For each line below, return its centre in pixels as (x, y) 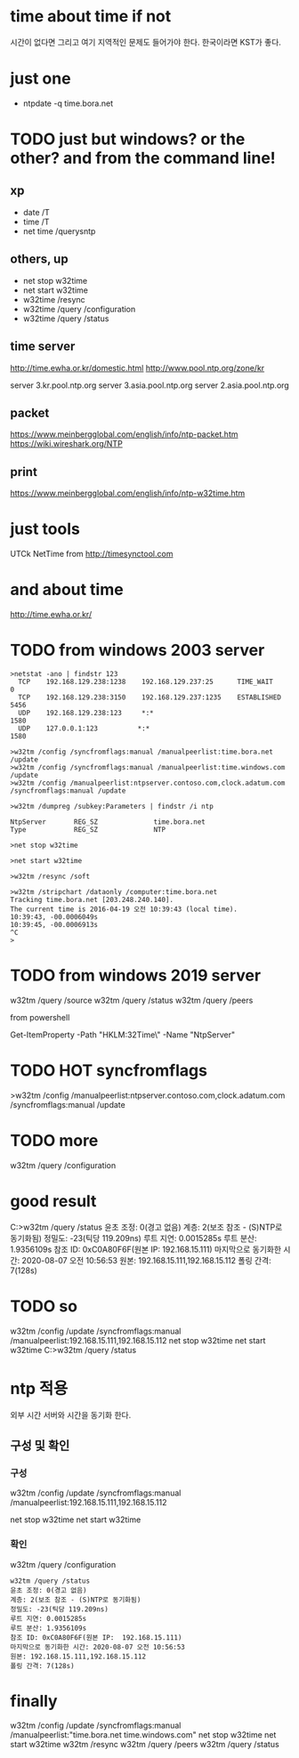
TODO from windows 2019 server (136, 976)
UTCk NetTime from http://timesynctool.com (92, 554)
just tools (45, 529)
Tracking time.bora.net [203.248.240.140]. (92, 899)
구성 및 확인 (40, 1445)
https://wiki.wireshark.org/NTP (66, 444)
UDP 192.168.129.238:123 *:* (86, 713)
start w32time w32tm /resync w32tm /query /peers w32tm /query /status (145, 1745)
